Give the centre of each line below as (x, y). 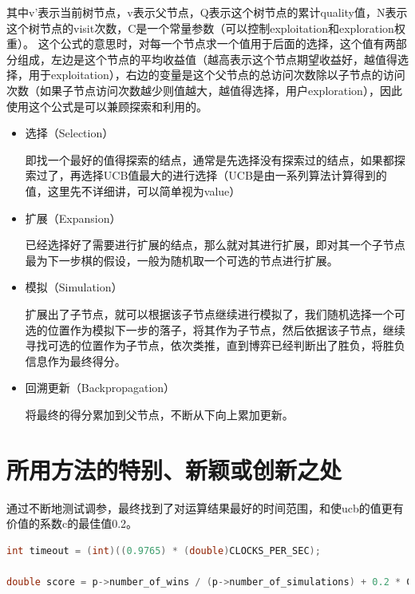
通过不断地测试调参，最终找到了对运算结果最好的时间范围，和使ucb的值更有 (205, 507)
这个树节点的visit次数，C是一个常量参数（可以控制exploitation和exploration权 (206, 28)
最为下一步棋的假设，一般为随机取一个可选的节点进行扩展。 (182, 260)
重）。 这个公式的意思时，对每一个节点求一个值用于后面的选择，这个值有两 (201, 44)
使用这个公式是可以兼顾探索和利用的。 (107, 106)
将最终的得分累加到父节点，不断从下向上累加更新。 (159, 414)
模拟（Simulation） (74, 287)
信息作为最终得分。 (75, 360)
